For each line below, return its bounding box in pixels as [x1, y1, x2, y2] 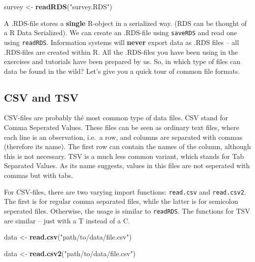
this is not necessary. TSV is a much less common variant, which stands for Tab [4, 151, 244, 161]
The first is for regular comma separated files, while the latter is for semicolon [4, 196, 238, 206]
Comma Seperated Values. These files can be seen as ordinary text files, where [4, 122, 239, 132]
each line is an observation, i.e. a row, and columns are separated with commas [4, 131, 243, 142]
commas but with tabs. [4, 170, 73, 180]
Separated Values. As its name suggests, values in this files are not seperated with [4, 160, 250, 171]
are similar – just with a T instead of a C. [4, 215, 130, 225]
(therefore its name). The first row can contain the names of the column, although [4, 141, 251, 152]
